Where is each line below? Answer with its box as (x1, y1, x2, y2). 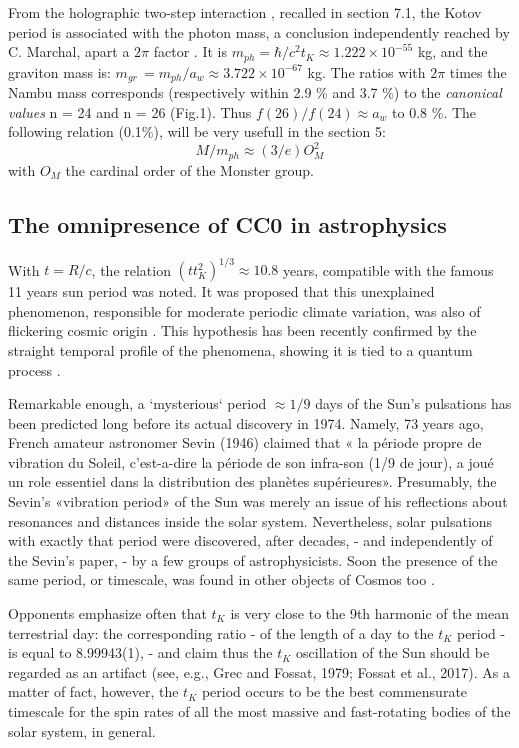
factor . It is (153, 41, 227, 62)
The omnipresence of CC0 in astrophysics (8, 208, 447, 239)
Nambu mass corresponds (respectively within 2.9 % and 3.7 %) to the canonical (8, 82, 502, 103)
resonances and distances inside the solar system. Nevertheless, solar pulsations (8, 510, 493, 531)
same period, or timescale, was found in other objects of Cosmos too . (8, 569, 435, 590)
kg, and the (417, 41, 488, 62)
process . (8, 359, 61, 380)
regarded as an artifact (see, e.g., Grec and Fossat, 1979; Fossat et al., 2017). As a (8, 661, 511, 682)
